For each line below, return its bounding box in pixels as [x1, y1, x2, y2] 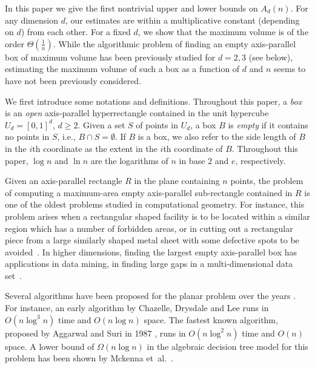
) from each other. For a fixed [21, 25, 131, 38]
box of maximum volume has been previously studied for [5, 50, 216, 63]
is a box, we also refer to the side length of [138, 130, 296, 143]
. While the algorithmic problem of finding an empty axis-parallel [53, 37, 296, 50]
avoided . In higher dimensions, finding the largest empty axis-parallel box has [5, 245, 297, 258]
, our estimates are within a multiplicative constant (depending [65, 13, 300, 26]
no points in [5, 130, 50, 143]
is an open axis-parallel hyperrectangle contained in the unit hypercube [5, 107, 269, 119]
